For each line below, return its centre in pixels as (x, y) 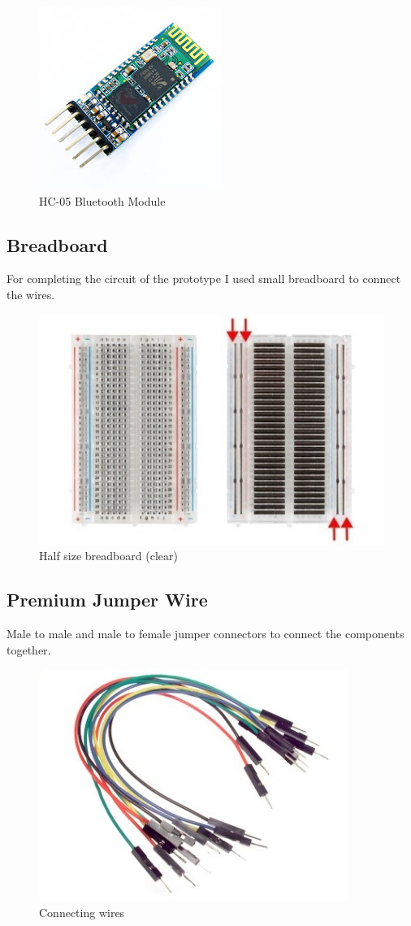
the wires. (31, 294)
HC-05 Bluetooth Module (102, 200)
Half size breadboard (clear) (108, 556)
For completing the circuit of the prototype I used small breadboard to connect (204, 278)
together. (29, 649)
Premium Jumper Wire (107, 600)
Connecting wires (82, 913)
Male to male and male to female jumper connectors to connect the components (205, 634)
